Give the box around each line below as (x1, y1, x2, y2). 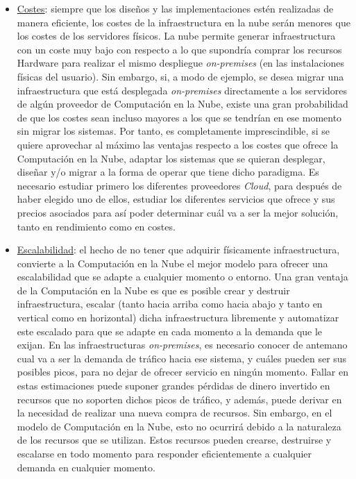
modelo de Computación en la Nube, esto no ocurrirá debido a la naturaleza (17, 419, 341, 433)
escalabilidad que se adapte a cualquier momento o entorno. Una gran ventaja (17, 269, 348, 284)
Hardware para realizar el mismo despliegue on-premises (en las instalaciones (17, 56, 345, 70)
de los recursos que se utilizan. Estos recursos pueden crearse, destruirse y (17, 432, 332, 447)
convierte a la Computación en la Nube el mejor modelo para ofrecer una (17, 255, 328, 270)
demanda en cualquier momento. (17, 460, 155, 474)
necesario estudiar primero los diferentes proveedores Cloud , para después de (17, 178, 342, 192)
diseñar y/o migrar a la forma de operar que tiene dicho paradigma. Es (17, 165, 319, 179)
